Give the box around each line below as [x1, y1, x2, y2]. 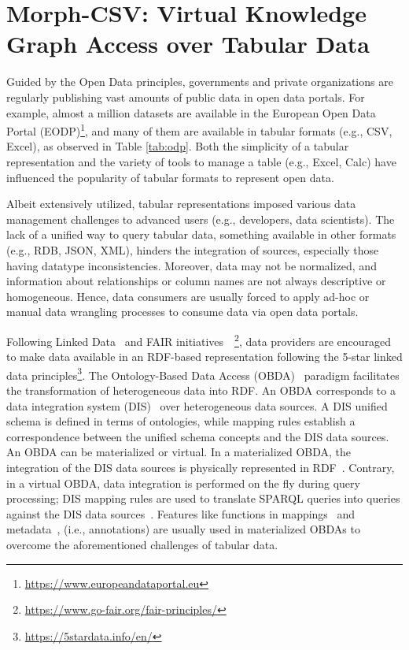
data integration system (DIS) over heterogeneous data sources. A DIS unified [6, 397, 388, 414]
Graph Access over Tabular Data [6, 28, 370, 60]
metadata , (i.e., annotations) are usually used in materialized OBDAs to [6, 521, 360, 537]
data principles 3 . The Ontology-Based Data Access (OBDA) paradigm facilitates [6, 364, 400, 383]
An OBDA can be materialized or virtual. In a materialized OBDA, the [6, 444, 352, 460]
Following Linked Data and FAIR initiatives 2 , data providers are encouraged [6, 330, 392, 349]
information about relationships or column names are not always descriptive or [6, 273, 386, 289]
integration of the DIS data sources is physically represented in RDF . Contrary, [6, 459, 395, 475]
